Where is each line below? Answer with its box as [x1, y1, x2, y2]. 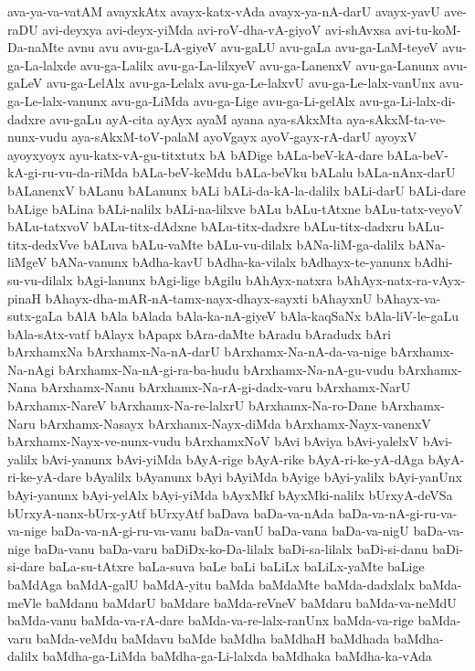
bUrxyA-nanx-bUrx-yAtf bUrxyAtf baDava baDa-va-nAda [7, 503, 334, 522]
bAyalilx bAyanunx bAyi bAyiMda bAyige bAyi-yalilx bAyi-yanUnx [85, 467, 462, 486]
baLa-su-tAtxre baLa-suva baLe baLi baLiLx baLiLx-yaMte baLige [48, 557, 425, 576]
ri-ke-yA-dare [7, 467, 81, 486]
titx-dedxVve [7, 234, 79, 253]
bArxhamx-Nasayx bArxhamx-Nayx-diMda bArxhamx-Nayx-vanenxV [39, 413, 431, 432]
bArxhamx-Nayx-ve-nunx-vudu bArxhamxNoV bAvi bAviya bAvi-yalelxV [7, 431, 419, 451]
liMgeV [7, 252, 47, 272]
